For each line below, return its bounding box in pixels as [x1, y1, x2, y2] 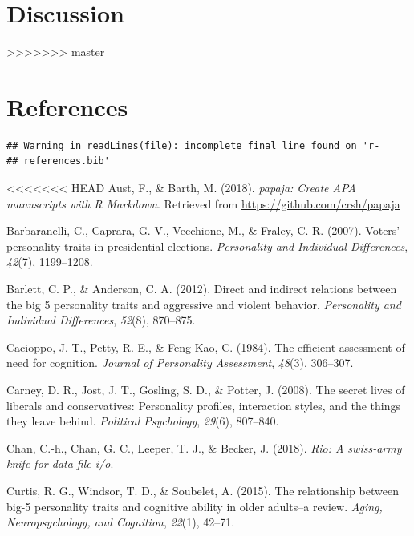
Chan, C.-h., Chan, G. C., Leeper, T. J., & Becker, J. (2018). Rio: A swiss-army [6, 439, 402, 456]
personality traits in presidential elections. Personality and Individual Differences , [6, 237, 408, 254]
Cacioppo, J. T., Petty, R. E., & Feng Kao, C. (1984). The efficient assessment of [6, 338, 405, 355]
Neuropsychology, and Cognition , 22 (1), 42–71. [6, 514, 235, 530]
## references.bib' [6, 155, 110, 167]
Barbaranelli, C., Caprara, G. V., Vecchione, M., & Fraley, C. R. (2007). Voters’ [6, 222, 400, 239]
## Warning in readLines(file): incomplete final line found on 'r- [6, 139, 380, 151]
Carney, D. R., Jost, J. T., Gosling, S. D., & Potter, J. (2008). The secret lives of [6, 381, 405, 397]
